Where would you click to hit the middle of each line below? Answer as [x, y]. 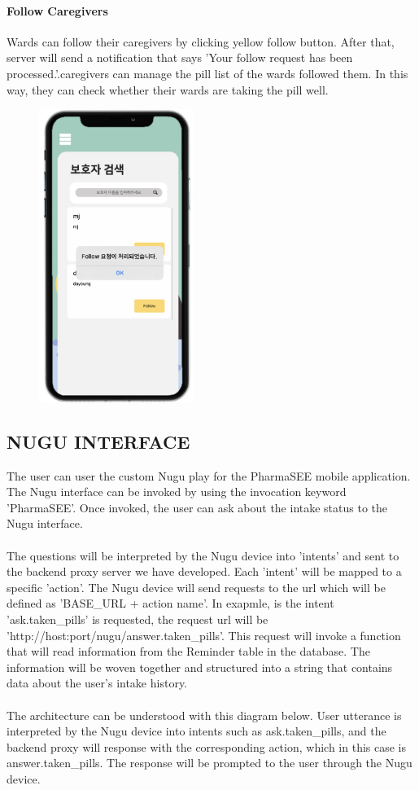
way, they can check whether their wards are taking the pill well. [168, 89]
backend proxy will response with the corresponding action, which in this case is [207, 746]
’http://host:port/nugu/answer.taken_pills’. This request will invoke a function [204, 635]
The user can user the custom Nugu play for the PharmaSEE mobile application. [209, 475]
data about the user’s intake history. [97, 683]
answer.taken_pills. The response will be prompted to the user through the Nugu [209, 763]
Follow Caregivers [57, 10]
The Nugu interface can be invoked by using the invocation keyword [177, 492]
